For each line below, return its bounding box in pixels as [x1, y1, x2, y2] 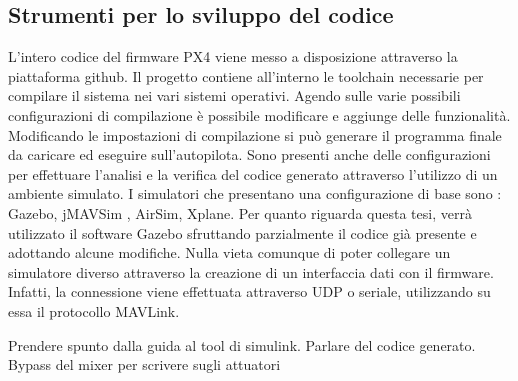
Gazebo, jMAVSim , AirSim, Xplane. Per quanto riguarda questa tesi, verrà [8, 202, 472, 223]
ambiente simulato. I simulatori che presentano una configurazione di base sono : [8, 183, 502, 204]
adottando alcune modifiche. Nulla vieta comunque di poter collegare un [8, 242, 451, 263]
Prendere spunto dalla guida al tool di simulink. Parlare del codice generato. [8, 334, 476, 355]
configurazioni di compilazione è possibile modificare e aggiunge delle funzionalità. [8, 104, 511, 125]
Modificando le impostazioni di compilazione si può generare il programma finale [8, 124, 502, 145]
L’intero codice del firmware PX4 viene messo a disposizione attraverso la [8, 46, 458, 67]
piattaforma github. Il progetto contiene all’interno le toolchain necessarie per [8, 65, 484, 86]
